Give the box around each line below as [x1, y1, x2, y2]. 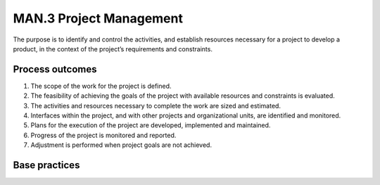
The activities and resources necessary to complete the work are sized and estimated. [30, 101, 281, 110]
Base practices [13, 159, 80, 171]
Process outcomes [13, 63, 97, 75]
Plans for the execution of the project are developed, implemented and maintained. [30, 121, 271, 129]
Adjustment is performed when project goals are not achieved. [30, 141, 213, 149]
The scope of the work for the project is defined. [30, 82, 172, 90]
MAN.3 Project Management [13, 11, 183, 26]
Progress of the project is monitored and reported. [30, 131, 177, 139]
